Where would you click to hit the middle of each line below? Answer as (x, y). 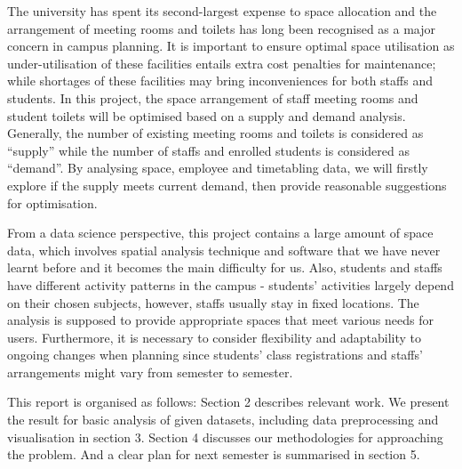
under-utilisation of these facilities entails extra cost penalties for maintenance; (222, 63)
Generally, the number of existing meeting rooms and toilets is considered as (215, 133)
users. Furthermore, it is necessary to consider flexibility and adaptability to (215, 337)
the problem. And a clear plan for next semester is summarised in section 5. (214, 454)
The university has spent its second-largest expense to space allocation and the (222, 11)
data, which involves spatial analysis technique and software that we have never (224, 250)
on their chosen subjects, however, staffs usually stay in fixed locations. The (213, 302)
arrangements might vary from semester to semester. (150, 372)
